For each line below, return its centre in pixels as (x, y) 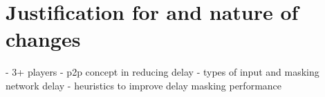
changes (43, 39)
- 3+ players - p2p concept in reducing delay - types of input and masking (162, 72)
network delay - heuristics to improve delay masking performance (144, 85)
